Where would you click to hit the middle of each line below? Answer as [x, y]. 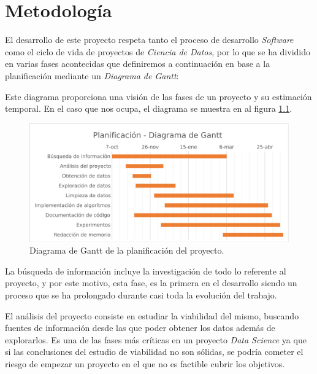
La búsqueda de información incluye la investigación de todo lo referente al [146, 271]
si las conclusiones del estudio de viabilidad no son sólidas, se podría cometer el [154, 352]
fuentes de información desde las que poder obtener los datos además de [140, 328]
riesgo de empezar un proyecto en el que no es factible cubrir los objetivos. [145, 363]
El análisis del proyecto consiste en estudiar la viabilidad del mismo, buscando [152, 315]
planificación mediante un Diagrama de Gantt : [92, 75]
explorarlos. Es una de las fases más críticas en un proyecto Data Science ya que [156, 339]
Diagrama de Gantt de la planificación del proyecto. [127, 250]
